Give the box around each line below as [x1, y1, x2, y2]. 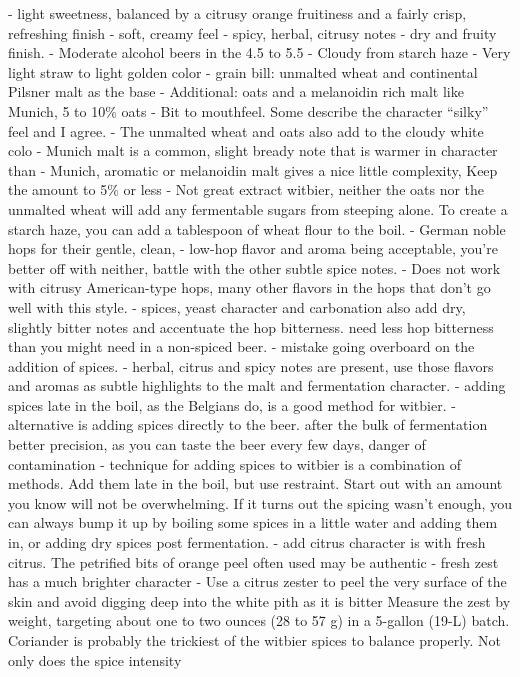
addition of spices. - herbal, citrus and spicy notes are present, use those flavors [8, 355, 494, 376]
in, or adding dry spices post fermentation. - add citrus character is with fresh [8, 532, 486, 553]
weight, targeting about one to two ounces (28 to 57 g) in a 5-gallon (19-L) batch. [8, 610, 510, 631]
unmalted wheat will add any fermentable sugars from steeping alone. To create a [8, 198, 508, 219]
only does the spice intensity [8, 649, 182, 670]
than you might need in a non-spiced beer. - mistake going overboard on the [8, 336, 475, 357]
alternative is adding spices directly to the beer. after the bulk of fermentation [8, 414, 488, 435]
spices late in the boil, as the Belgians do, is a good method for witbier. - [8, 394, 456, 415]
